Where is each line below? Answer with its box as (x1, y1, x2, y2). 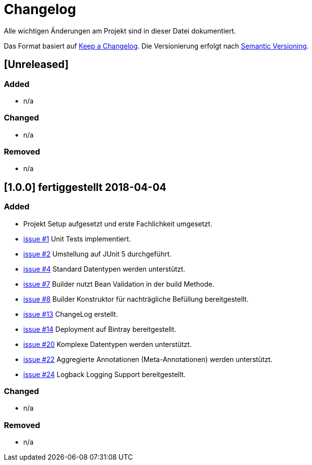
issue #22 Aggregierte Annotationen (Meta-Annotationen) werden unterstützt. (23, 355, 273, 363)
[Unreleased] (4, 58, 69, 71)
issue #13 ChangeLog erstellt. (23, 310, 118, 318)
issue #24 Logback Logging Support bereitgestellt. (23, 370, 186, 379)
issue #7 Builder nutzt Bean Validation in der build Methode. (23, 279, 214, 288)
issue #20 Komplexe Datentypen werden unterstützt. (23, 340, 192, 348)
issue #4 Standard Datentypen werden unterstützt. (23, 264, 185, 273)
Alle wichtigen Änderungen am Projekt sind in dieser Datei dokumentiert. (4, 26, 236, 35)
